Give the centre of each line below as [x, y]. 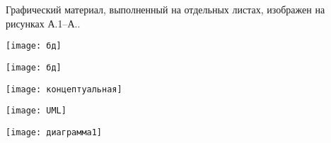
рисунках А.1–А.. [43, 23]
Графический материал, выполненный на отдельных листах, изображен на [165, 9]
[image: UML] [36, 111]
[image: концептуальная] [64, 89]
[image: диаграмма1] [54, 132]
